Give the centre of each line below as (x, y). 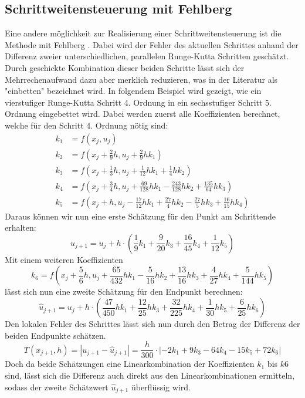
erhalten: (21, 227)
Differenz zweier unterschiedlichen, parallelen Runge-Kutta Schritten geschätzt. (147, 56)
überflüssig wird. (161, 387)
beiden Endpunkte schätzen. (55, 335)
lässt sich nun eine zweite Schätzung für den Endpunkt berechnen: (124, 291)
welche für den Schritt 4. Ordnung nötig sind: (87, 125)
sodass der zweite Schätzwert (57, 387)
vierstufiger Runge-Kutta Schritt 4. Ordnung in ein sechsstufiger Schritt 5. (138, 102)
